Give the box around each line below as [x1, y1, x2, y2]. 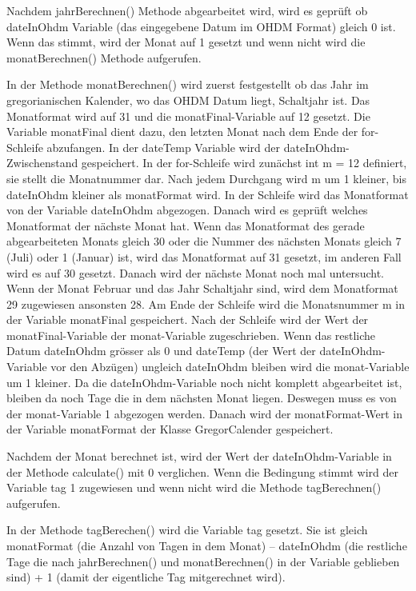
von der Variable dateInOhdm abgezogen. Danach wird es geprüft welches [6, 202, 368, 218]
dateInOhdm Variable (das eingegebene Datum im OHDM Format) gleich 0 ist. [6, 18, 396, 34]
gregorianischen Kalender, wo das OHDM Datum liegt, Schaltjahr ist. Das [6, 91, 370, 108]
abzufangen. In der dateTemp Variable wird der [46, 138, 281, 155]
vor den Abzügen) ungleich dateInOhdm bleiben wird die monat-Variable [50, 358, 410, 375]
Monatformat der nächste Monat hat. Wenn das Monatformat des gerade [6, 217, 365, 234]
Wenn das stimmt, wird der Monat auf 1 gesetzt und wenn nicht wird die [6, 34, 366, 50]
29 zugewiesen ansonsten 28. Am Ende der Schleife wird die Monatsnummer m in [6, 295, 405, 312]
